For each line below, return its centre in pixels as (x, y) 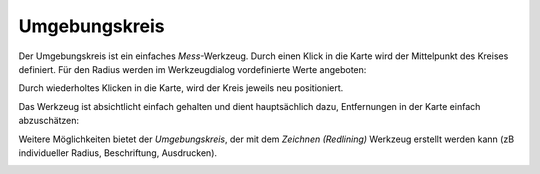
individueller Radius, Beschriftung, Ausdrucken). (118, 152)
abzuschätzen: (49, 121)
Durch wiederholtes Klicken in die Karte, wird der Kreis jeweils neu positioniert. (181, 88)
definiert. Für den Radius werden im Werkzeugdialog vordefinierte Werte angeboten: (192, 69)
